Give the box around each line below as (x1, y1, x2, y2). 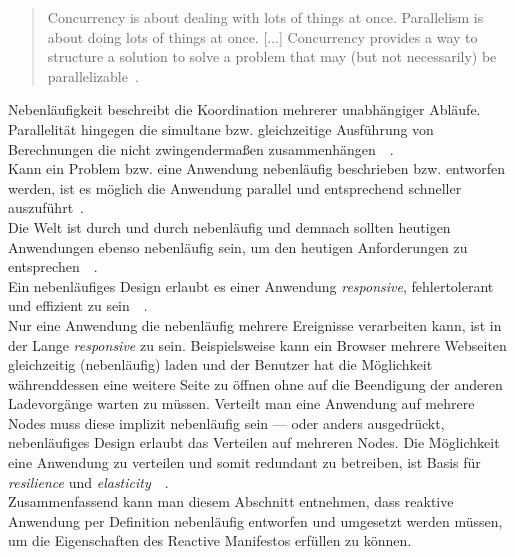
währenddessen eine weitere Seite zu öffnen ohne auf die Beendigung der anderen (8, 373, 503, 394)
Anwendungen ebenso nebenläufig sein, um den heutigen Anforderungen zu (8, 236, 468, 257)
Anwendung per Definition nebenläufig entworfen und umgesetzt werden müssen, (8, 510, 503, 531)
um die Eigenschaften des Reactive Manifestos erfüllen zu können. (8, 530, 412, 551)
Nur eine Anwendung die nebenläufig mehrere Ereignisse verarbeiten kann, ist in (8, 314, 502, 335)
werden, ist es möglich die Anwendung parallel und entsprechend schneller (8, 177, 462, 198)
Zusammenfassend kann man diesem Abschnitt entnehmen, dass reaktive (8, 491, 454, 512)
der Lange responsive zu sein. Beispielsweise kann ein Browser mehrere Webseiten (8, 334, 507, 355)
